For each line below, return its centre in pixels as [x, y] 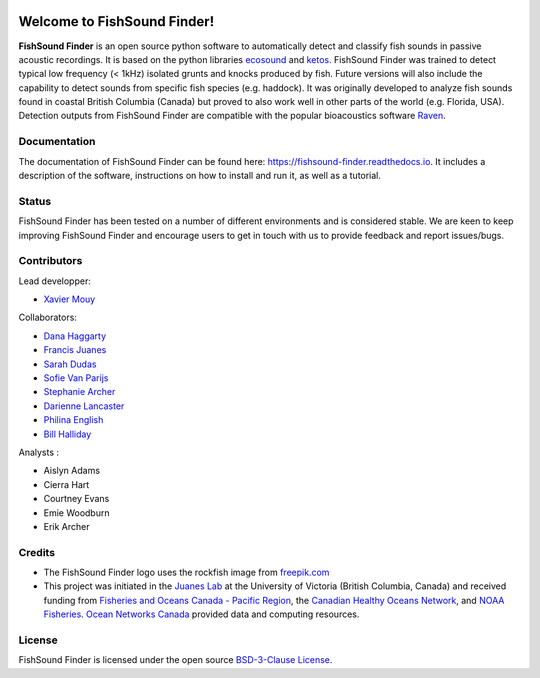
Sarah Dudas [70, 364]
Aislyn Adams [71, 471]
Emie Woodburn [76, 512]
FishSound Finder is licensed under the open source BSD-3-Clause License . [175, 660]
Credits [36, 552]
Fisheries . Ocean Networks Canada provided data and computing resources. [201, 614]
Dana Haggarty [75, 336]
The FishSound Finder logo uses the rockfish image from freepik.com [186, 572]
